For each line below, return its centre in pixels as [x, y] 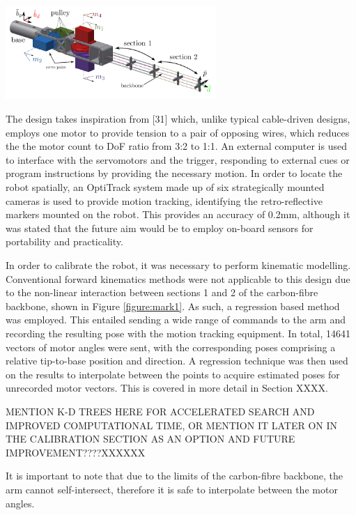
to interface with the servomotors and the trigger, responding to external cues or [178, 159]
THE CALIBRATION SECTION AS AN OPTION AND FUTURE [150, 439]
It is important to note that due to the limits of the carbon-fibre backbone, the [175, 476]
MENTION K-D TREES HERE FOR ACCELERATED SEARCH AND [160, 411]
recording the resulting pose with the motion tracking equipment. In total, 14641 [178, 333]
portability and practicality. [64, 241]
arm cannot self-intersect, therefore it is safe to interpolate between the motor [172, 489]
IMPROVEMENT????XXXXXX [76, 452]
